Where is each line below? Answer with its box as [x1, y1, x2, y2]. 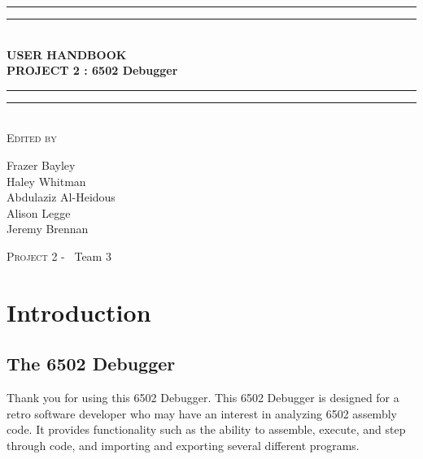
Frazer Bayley [7, 156, 76, 173]
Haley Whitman [7, 172, 86, 189]
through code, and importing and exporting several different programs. [7, 436, 360, 453]
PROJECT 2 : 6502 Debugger [7, 62, 178, 79]
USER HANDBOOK [7, 45, 127, 63]
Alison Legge [7, 204, 71, 221]
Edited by [7, 129, 57, 146]
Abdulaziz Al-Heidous [7, 188, 116, 206]
